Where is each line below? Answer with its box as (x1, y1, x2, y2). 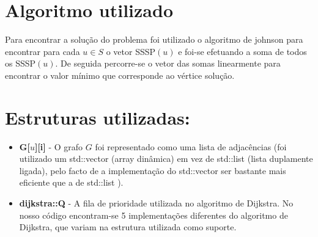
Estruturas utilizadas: (5, 104, 190, 129)
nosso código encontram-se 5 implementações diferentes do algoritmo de (19, 208, 288, 221)
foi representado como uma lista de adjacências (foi (95, 140, 287, 153)
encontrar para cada (5, 45, 80, 57)
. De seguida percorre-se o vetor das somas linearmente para (55, 57, 281, 70)
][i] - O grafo (34, 140, 83, 153)
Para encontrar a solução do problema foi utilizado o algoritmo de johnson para (5, 33, 303, 46)
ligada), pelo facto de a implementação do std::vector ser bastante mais (19, 164, 286, 177)
